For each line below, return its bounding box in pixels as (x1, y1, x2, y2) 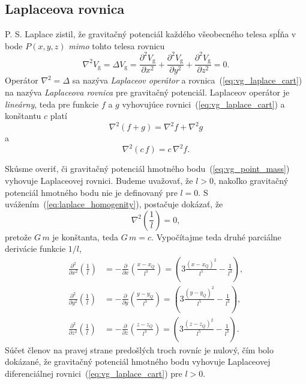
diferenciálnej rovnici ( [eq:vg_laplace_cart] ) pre (5, 367, 182, 379)
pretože (5, 230, 32, 243)
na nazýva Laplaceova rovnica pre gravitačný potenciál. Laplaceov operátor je (5, 85, 290, 98)
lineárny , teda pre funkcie (5, 97, 99, 110)
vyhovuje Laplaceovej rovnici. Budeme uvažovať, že (5, 174, 193, 186)
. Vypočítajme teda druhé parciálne (151, 230, 281, 243)
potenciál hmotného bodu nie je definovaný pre (5, 186, 178, 198)
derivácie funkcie (5, 242, 66, 255)
